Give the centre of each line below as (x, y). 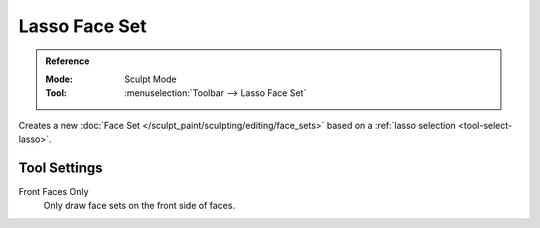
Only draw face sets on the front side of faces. (139, 206)
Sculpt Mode (150, 79)
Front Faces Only (53, 192)
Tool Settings (61, 167)
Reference (67, 61)
